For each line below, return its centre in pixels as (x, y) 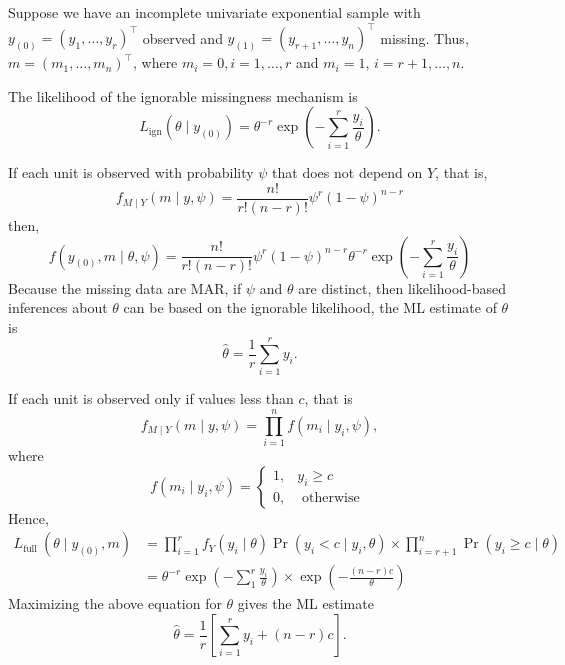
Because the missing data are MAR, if (125, 287)
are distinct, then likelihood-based (402, 287)
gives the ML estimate (305, 603)
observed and (182, 37)
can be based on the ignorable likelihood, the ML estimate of (310, 307)
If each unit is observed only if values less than (151, 398)
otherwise (330, 497)
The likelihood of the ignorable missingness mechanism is (183, 95)
